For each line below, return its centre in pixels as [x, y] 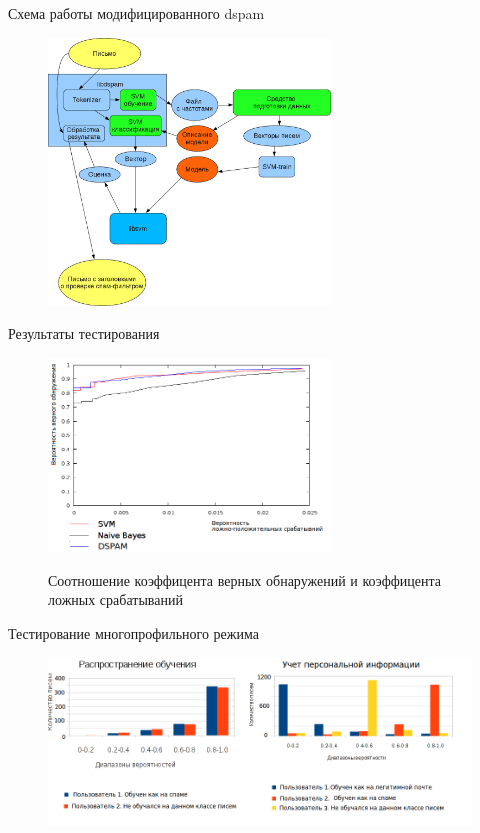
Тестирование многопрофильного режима [133, 632]
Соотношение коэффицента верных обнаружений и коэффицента [244, 579]
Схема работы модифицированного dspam [136, 13]
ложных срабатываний [115, 599]
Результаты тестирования [84, 333]
